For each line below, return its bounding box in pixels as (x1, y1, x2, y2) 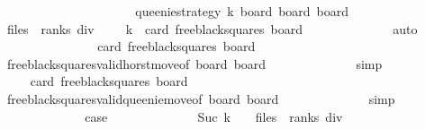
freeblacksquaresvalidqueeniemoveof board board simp (6, 89, 395, 107)
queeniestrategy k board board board (135, 2, 349, 20)
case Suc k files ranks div (85, 107, 343, 125)
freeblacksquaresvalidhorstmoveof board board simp (6, 54, 383, 73)
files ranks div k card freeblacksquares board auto (6, 19, 418, 38)
